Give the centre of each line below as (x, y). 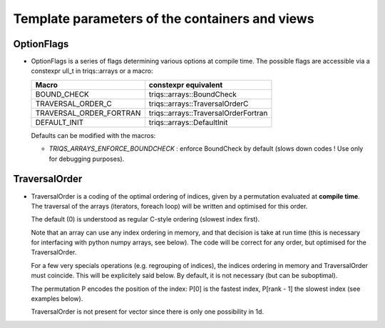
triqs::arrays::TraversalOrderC (199, 104)
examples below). (57, 299)
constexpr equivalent (186, 84)
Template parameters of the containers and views (164, 19)
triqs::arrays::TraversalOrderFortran (208, 113)
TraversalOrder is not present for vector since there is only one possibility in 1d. (147, 312)
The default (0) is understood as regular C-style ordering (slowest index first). (145, 219)
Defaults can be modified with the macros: (93, 135)
